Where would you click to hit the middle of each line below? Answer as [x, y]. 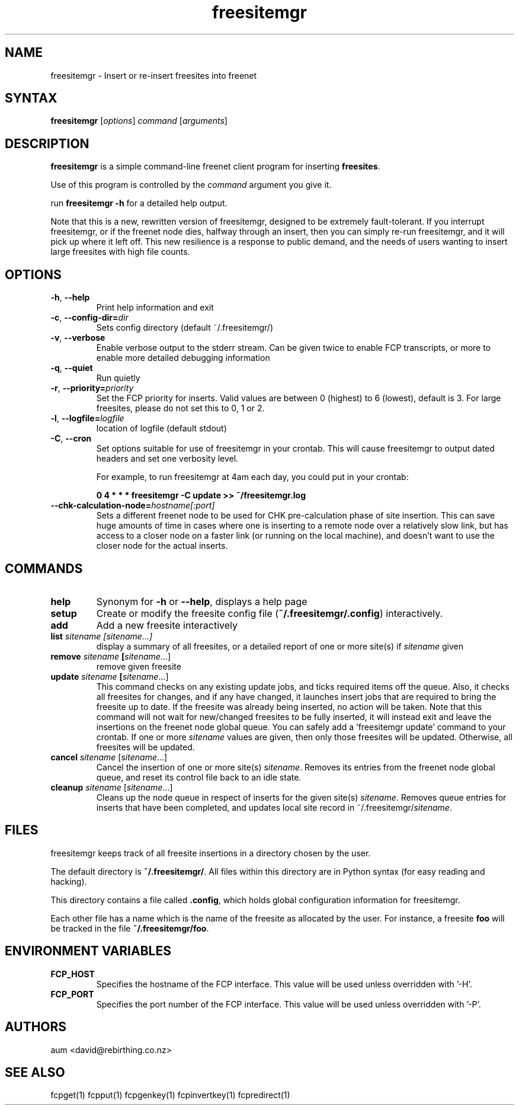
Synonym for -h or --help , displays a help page [202, 601]
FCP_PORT [72, 994]
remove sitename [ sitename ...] [111, 656]
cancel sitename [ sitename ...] [109, 757]
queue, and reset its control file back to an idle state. [199, 777]
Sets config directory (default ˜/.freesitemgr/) [185, 328]
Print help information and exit [155, 308]
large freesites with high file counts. [120, 252]
